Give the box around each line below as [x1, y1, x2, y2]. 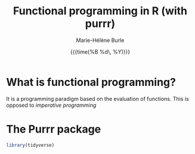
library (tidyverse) [6, 142, 55, 148]
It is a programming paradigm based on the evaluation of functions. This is [6, 95, 189, 102]
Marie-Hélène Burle [76, 36, 125, 44]
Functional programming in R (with [13, 4, 188, 18]
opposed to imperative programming [6, 101, 97, 109]
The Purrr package [6, 122, 101, 135]
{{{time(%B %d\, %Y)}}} [70, 48, 130, 55]
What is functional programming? [6, 75, 176, 89]
